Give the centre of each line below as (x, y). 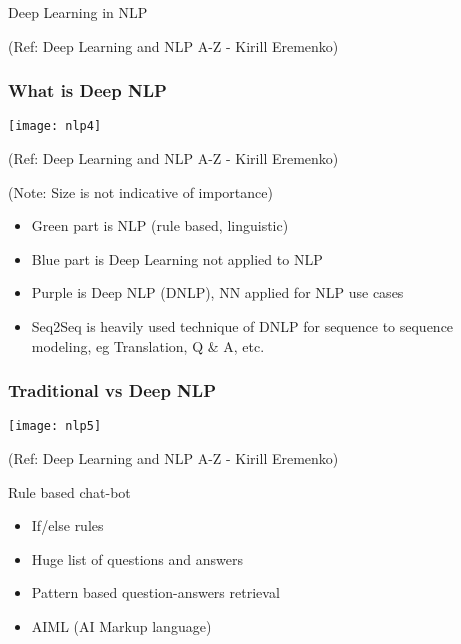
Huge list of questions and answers (137, 558)
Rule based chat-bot (69, 491)
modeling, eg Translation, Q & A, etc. (148, 345)
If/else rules (67, 525)
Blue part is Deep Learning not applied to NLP (177, 258)
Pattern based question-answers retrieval (155, 592)
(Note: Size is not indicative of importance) (140, 191)
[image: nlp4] (55, 126)
